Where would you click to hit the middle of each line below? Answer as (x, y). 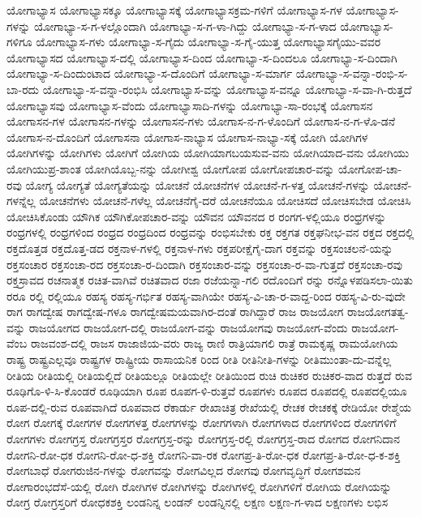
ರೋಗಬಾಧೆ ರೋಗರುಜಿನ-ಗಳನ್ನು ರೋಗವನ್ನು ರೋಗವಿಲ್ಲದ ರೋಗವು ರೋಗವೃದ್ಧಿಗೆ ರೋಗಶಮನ (184, 470)
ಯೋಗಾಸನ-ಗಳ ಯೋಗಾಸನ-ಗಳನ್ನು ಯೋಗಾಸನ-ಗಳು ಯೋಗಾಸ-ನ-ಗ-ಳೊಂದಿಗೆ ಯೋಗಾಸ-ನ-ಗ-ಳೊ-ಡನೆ (201, 121)
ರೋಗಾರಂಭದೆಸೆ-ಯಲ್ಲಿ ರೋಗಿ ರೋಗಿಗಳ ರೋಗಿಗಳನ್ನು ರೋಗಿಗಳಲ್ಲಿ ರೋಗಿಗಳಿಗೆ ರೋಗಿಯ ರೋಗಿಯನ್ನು (199, 486)
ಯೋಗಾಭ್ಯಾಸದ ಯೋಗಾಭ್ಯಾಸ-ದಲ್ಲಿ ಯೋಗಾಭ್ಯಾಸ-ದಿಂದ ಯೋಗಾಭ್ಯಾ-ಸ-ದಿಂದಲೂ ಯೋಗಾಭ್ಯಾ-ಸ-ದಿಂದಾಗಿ (202, 57)
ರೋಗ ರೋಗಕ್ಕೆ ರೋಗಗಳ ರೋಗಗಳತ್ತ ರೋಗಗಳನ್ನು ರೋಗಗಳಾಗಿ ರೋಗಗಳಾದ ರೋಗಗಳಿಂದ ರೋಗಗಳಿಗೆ (202, 423)
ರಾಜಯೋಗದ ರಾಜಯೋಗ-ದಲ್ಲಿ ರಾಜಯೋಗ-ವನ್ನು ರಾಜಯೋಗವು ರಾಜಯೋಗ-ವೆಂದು (188, 327)
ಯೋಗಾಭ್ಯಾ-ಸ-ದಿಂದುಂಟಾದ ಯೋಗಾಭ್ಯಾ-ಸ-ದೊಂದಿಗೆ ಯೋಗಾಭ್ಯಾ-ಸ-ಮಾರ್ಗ (150, 73)
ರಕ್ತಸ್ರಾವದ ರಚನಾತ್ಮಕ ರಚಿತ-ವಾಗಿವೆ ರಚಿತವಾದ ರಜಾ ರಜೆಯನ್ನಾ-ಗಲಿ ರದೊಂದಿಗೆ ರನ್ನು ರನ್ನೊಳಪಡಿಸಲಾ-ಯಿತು (210, 280)
